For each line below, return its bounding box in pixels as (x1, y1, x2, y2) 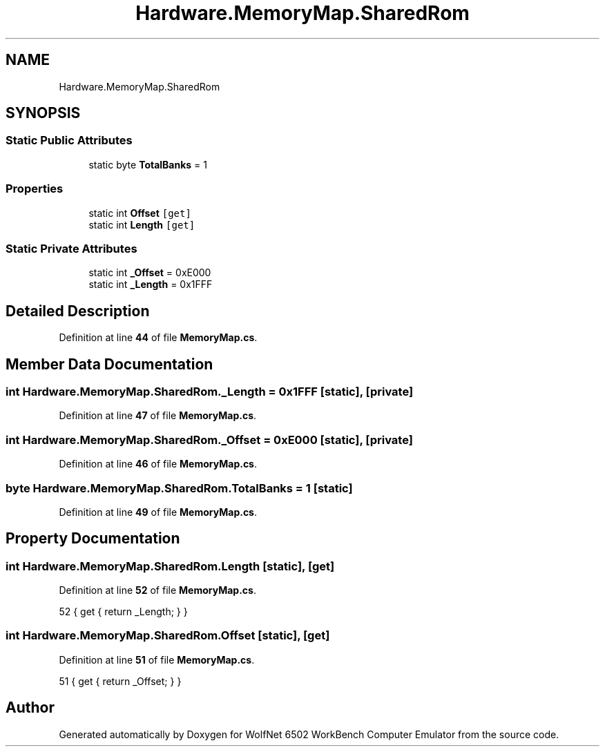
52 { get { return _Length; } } (59, 606, 188, 618)
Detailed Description (6, 302, 150, 320)
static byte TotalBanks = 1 (88, 158, 207, 171)
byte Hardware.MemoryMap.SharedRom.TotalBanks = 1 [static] (6, 481, 353, 495)
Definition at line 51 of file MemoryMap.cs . (59, 653, 255, 666)
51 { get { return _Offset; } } (59, 675, 182, 687)
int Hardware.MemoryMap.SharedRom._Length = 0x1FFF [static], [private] (6, 385, 414, 398)
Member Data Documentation (6, 355, 213, 373)
